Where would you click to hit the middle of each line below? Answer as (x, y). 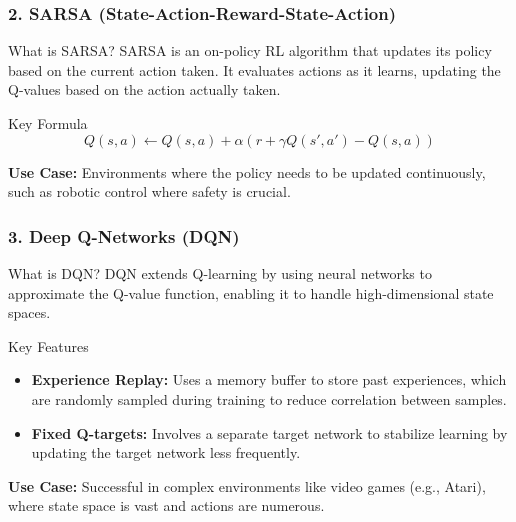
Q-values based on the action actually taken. (144, 89)
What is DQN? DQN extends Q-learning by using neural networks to (220, 273)
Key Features (48, 345)
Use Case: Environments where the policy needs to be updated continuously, (247, 171)
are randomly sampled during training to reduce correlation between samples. (269, 398)
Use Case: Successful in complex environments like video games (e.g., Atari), (247, 485)
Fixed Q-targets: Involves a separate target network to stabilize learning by (269, 432)
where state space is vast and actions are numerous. (166, 505)
